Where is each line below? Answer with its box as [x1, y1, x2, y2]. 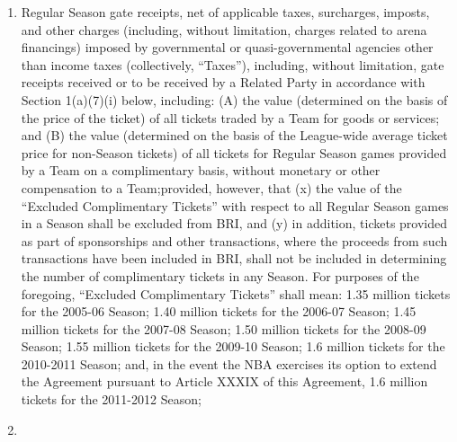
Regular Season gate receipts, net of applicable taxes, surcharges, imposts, [21, 3, 430, 21]
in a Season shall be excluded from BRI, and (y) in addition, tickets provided [21, 214, 448, 233]
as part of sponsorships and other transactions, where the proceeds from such [21, 231, 448, 250]
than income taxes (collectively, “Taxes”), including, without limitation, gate [21, 55, 444, 74]
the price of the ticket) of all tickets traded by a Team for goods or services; [21, 108, 440, 127]
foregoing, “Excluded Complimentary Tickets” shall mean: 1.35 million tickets [21, 284, 451, 303]
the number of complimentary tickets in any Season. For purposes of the [21, 266, 419, 285]
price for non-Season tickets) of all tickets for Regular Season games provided [21, 143, 447, 162]
